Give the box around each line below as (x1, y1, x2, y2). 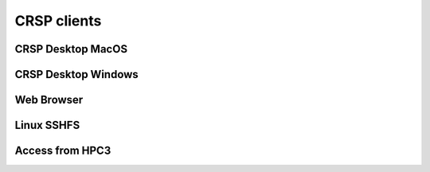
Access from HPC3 (14, 144, 111, 158)
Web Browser (14, 93, 84, 107)
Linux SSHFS (14, 119, 80, 132)
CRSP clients (14, 12, 102, 29)
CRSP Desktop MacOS (14, 42, 127, 56)
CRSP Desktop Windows (14, 68, 139, 81)
